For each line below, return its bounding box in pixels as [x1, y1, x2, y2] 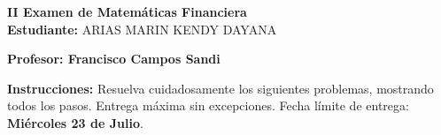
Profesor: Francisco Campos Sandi [7, 49, 220, 68]
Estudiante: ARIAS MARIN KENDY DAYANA [7, 19, 277, 38]
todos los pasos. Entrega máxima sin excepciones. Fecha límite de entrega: [7, 96, 409, 115]
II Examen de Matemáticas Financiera [7, 3, 247, 20]
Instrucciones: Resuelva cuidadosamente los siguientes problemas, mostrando [7, 79, 434, 97]
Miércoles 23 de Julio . [7, 113, 143, 131]
